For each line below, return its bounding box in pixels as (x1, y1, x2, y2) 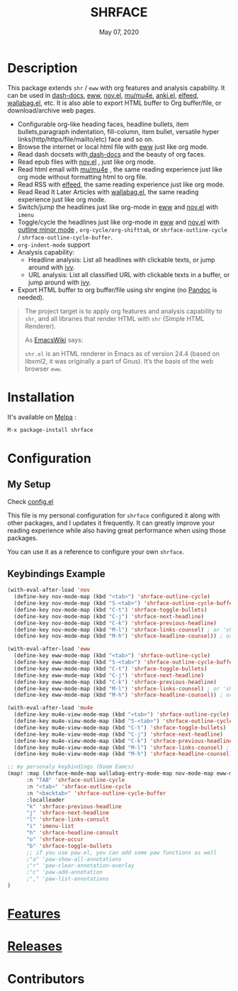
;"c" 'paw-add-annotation (25, 869, 103, 876)
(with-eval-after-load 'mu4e (7, 705, 93, 712)
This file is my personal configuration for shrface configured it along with (7, 511, 221, 520)
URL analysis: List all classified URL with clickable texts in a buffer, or (28, 270, 230, 279)
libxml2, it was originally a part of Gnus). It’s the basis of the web (24, 357, 214, 365)
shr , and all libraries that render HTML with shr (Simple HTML (24, 314, 205, 323)
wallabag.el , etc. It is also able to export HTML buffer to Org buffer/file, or (7, 99, 222, 107)
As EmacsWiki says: (24, 335, 84, 344)
